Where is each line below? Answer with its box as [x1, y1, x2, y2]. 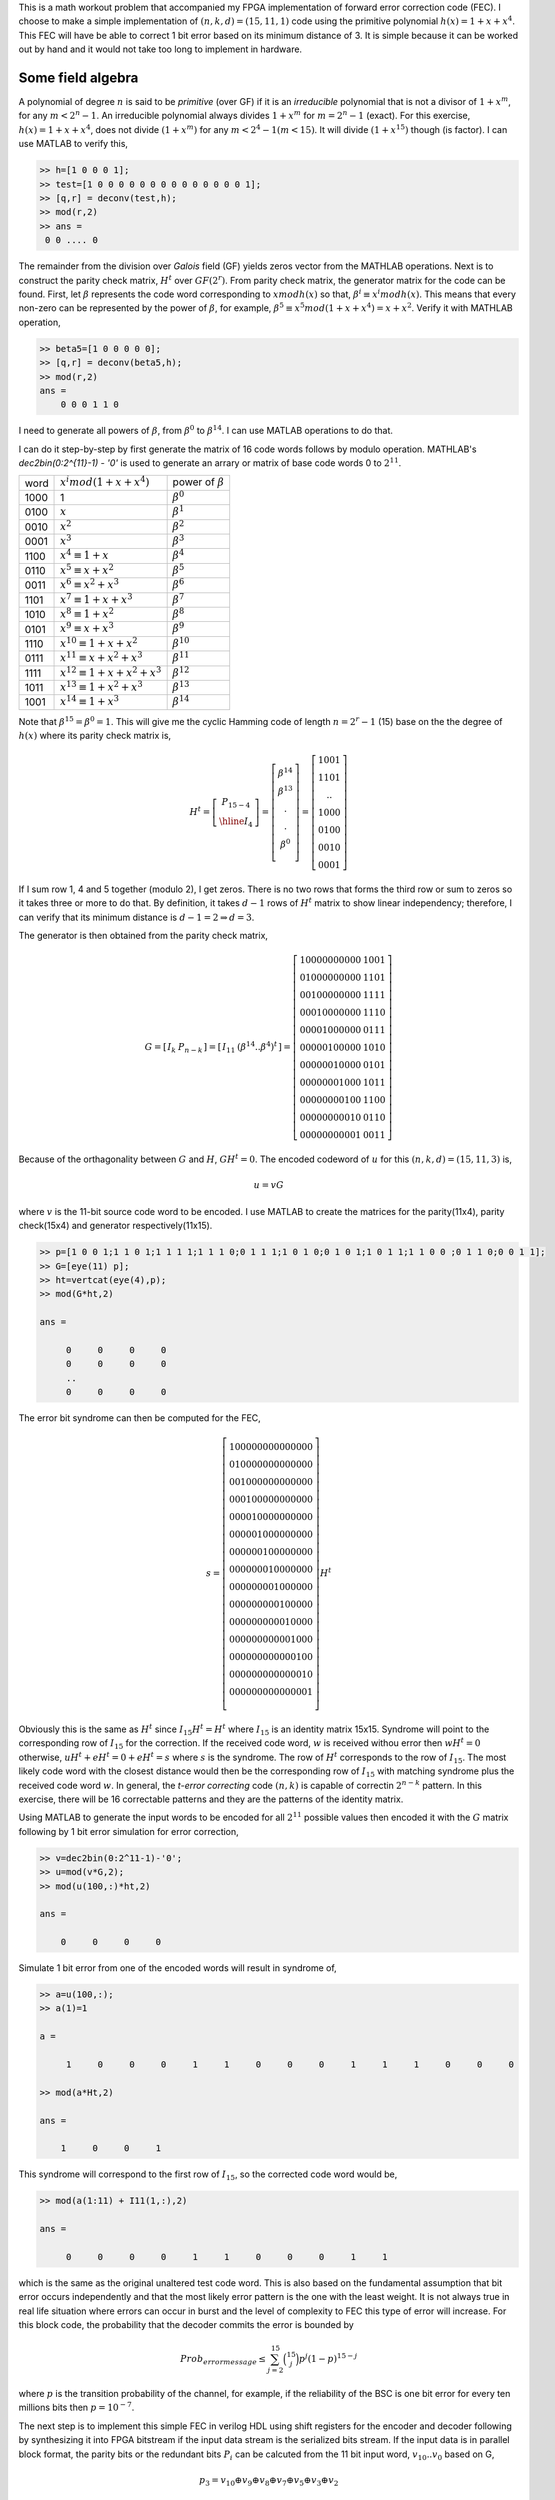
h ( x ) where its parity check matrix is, [18, 730, 172, 742]
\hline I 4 [218, 816, 254, 830]
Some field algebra [18, 69, 139, 86]
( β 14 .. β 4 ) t [236, 1040, 278, 1052]
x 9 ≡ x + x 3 [60, 620, 114, 635]
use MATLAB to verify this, [18, 138, 129, 150]
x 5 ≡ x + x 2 [60, 561, 114, 577]
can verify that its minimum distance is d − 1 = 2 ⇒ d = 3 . [18, 911, 255, 923]
